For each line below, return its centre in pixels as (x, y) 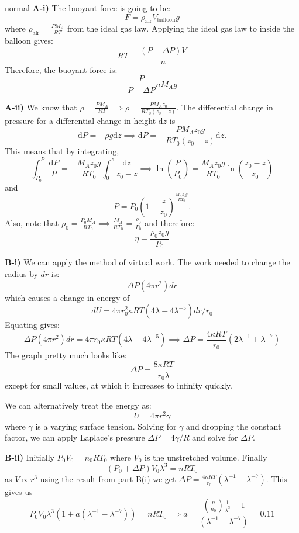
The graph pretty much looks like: (66, 355)
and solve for (215, 437)
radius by (21, 273)
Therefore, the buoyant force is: (61, 69)
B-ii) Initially (30, 457)
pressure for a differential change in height (80, 120)
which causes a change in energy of (67, 297)
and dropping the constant (234, 426)
